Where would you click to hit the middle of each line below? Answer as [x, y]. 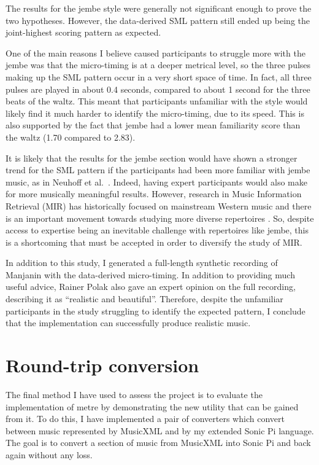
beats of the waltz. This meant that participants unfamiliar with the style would [157, 101]
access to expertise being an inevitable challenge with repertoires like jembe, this [157, 230]
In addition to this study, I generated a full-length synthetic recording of [142, 263]
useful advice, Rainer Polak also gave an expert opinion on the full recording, [151, 287]
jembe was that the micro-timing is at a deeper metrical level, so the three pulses [158, 65]
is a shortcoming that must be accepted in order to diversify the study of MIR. [154, 242]
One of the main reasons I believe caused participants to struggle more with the [156, 53]
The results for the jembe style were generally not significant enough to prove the [159, 8]
